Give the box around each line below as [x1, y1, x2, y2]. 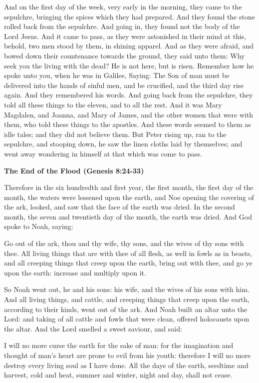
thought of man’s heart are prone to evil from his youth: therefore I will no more [4, 350, 251, 360]
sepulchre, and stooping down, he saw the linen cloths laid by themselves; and [4, 138, 243, 149]
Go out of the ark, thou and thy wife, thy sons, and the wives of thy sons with [4, 238, 244, 248]
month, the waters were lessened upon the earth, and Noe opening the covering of [4, 191, 254, 202]
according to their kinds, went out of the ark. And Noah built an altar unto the [4, 303, 248, 314]
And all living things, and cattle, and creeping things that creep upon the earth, [4, 294, 250, 304]
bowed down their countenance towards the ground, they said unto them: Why [4, 50, 245, 60]
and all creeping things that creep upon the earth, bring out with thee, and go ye [4, 257, 253, 268]
